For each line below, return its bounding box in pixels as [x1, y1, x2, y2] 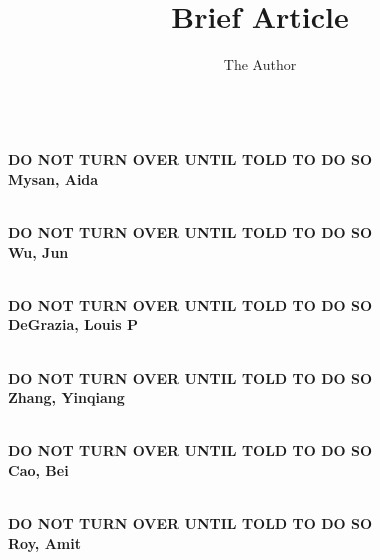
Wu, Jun [8, 241, 69, 262]
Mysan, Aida [8, 168, 99, 189]
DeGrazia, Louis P [8, 314, 138, 335]
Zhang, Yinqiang [8, 387, 125, 408]
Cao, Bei [8, 460, 69, 481]
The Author [223, 54, 297, 75]
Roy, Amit [8, 532, 81, 553]
